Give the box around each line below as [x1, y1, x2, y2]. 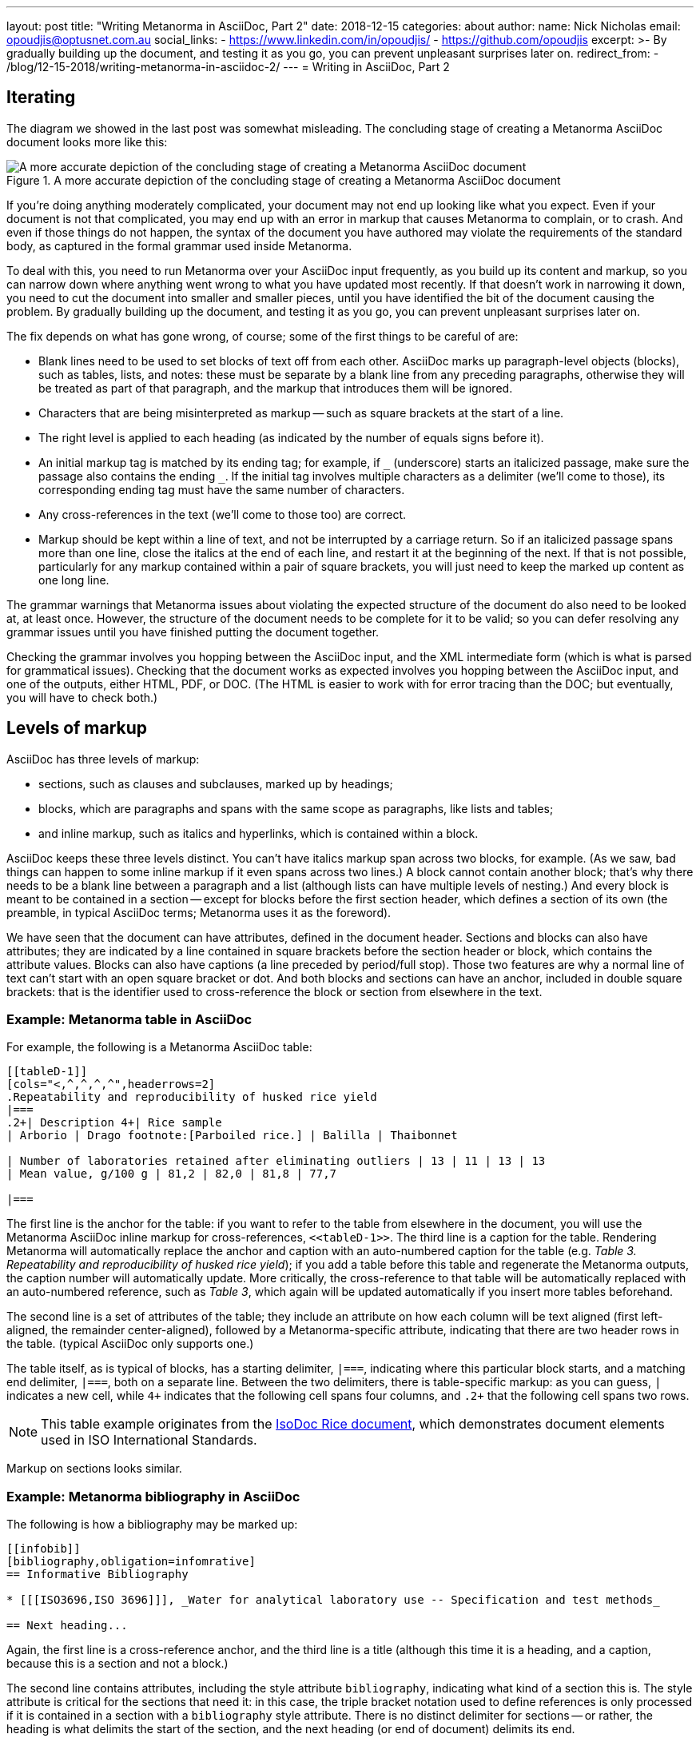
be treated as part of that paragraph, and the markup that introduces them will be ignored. [38, 381, 513, 395]
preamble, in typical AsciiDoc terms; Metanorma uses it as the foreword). [6, 905, 392, 919]
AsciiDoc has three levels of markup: [6, 751, 200, 766]
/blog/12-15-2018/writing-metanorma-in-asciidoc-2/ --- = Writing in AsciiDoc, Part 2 [6, 60, 450, 74]
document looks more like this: [6, 134, 168, 149]
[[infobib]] [6, 1542, 81, 1556]
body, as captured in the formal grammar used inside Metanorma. [6, 238, 352, 253]
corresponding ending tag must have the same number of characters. [38, 482, 405, 496]
